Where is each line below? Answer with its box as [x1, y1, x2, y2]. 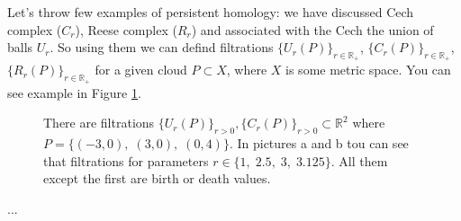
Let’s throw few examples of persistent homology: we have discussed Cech [7, 3, 414, 21]
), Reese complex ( [75, 20, 177, 39]
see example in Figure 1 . [7, 83, 141, 102]
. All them [330, 151, 388, 170]
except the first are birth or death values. [43, 169, 271, 188]
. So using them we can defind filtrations [50, 38, 274, 57]
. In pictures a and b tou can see [229, 133, 409, 152]
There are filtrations [43, 113, 155, 132]
